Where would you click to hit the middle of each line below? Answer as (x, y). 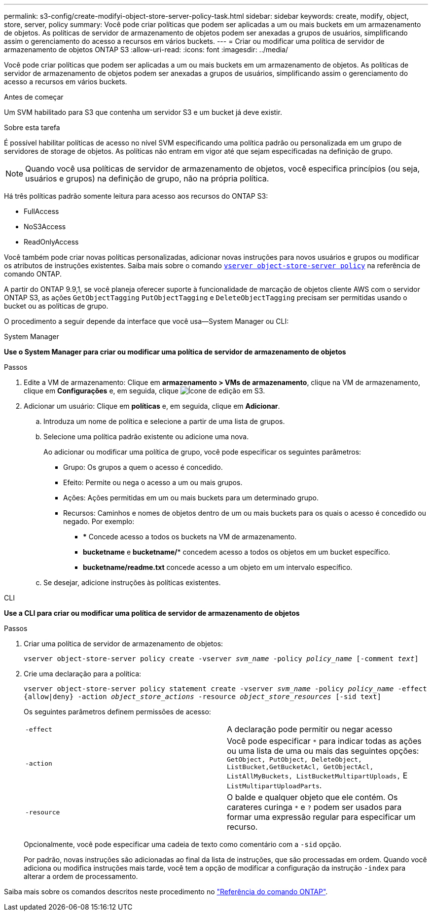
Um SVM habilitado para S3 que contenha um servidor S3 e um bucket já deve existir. (143, 112)
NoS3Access (45, 227)
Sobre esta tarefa (32, 127)
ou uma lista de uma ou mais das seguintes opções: (323, 751)
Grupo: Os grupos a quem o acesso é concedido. (143, 467)
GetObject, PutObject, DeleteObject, (294, 759)
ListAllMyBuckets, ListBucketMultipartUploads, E (317, 775)
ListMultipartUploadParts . (274, 785)
